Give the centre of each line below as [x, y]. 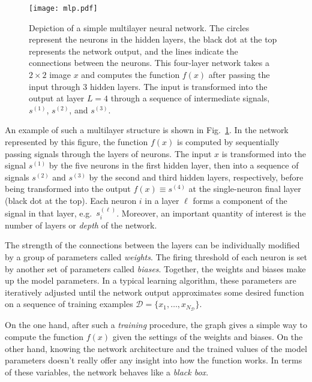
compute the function [44, 337]
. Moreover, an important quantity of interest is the [211, 213]
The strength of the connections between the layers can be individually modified [152, 245]
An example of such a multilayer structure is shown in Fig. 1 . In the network [147, 130]
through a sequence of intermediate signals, [190, 98]
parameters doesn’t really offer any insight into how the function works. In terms [154, 360]
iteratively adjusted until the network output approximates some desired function [154, 292]
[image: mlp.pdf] [63, 8]
